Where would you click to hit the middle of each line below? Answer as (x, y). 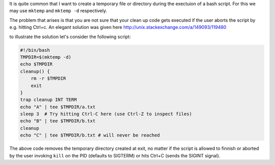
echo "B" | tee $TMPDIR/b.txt (58, 121)
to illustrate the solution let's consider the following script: (70, 37)
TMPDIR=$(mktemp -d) (46, 57)
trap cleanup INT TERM (48, 100)
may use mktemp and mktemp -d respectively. (58, 11)
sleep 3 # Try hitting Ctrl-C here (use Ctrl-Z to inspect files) (106, 114)
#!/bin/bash (35, 50)
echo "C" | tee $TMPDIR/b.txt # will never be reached (90, 135)
